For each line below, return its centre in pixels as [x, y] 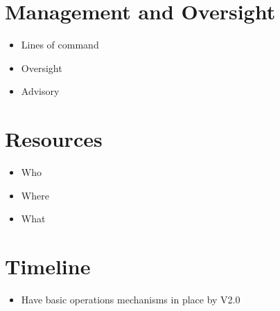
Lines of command [60, 45]
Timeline [48, 266]
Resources [54, 139]
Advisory [40, 91]
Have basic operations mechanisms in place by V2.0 [131, 299]
